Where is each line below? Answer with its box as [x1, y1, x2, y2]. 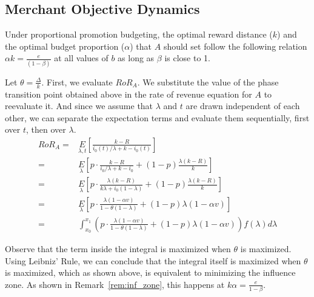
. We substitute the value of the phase [137, 75, 279, 88]
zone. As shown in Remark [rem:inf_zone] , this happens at [5, 278, 225, 290]
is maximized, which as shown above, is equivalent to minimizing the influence [5, 266, 296, 279]
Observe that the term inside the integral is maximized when [5, 242, 231, 255]
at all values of [54, 52, 109, 64]
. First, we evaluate [41, 75, 113, 88]
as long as [118, 52, 155, 64]
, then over [26, 123, 66, 136]
